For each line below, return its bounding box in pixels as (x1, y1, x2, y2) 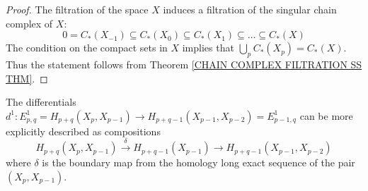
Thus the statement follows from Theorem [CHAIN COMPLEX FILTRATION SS (6, 56, 362, 71)
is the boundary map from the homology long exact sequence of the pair (42, 155, 355, 170)
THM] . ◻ (6, 70, 48, 85)
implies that (182, 40, 234, 55)
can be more (299, 108, 353, 123)
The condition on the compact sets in (6, 40, 168, 55)
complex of (6, 16, 53, 30)
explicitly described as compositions (6, 123, 161, 138)
